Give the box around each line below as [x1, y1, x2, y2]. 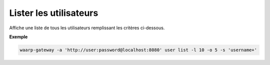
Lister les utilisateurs [9, 7, 98, 18]
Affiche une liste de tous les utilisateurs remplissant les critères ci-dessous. [9, 25, 165, 31]
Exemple [9, 34, 28, 40]
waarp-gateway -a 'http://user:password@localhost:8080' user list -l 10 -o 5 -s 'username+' [19, 47, 257, 53]
